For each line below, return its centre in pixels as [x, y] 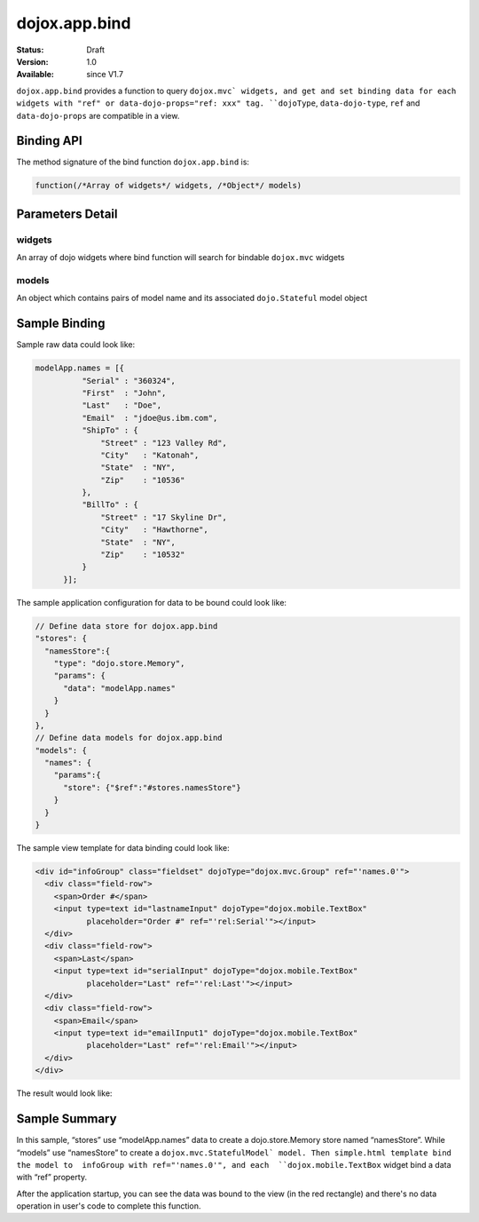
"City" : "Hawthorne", [154, 530]
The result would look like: [64, 1093]
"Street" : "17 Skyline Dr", [164, 517]
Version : [32, 61]
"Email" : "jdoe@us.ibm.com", [149, 418]
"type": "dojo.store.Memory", [119, 663]
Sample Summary [67, 1119]
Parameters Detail [67, 214]
